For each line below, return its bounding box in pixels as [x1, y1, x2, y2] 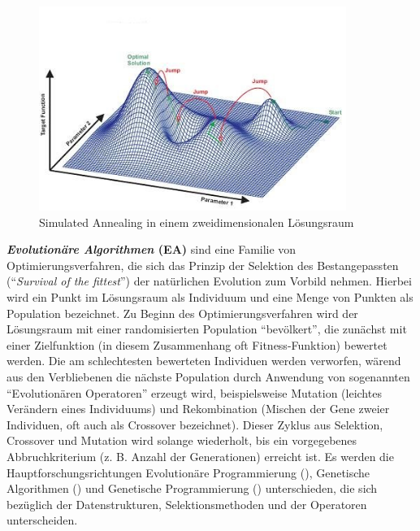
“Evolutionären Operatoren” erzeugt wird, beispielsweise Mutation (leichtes [6, 384, 382, 401]
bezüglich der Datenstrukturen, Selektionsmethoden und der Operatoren [6, 495, 367, 512]
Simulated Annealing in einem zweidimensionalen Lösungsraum [39, 213, 354, 230]
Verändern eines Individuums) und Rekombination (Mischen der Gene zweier [6, 400, 390, 417]
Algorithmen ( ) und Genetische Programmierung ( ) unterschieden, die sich [6, 480, 378, 497]
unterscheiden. [6, 511, 78, 529]
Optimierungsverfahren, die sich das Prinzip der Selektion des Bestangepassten [6, 256, 399, 273]
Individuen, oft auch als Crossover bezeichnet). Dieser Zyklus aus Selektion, [6, 416, 383, 433]
